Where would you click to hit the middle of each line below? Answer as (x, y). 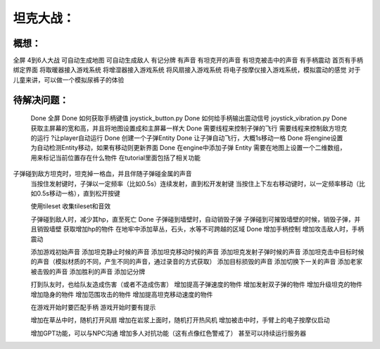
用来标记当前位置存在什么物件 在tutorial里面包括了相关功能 (115, 158)
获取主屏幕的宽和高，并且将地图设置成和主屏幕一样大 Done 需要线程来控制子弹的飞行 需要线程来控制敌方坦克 (189, 128)
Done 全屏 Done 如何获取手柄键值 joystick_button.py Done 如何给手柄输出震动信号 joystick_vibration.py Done (189, 118)
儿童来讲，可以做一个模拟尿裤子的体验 (69, 80)
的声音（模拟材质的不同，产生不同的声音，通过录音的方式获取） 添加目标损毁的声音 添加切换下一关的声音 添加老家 (196, 262)
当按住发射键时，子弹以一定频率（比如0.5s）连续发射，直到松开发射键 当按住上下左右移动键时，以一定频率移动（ (195, 184)
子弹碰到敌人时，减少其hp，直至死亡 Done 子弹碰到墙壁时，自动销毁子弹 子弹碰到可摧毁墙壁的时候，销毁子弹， (192, 219)
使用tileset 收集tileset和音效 (71, 206)
